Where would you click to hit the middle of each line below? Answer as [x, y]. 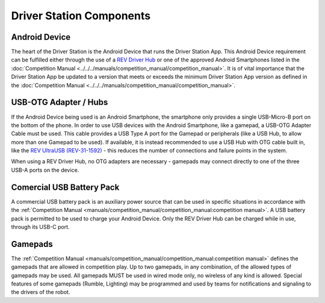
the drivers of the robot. [41, 292]
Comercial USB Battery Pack [65, 187]
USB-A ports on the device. [45, 170]
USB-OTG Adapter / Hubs [60, 102]
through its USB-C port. [40, 226]
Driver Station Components [81, 16]
